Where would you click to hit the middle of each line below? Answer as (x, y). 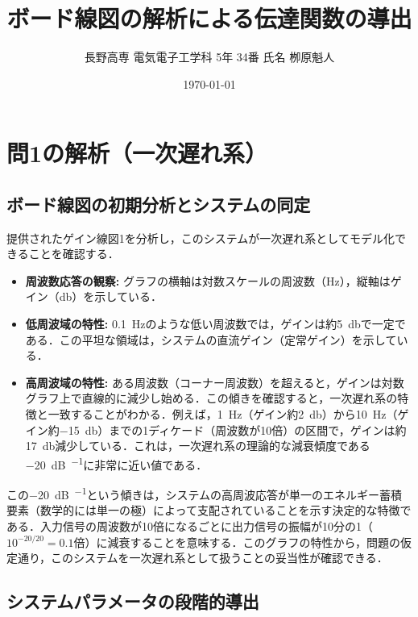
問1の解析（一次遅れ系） (137, 153)
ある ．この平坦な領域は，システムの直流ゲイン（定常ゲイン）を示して (211, 339)
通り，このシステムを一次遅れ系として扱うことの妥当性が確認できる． (203, 558)
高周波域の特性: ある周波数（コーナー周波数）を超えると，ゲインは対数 (215, 382)
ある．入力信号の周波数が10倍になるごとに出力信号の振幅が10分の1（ (190, 525)
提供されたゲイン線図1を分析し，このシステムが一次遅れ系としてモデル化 (201, 238)
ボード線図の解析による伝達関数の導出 (209, 18)
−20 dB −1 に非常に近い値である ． (116, 463)
